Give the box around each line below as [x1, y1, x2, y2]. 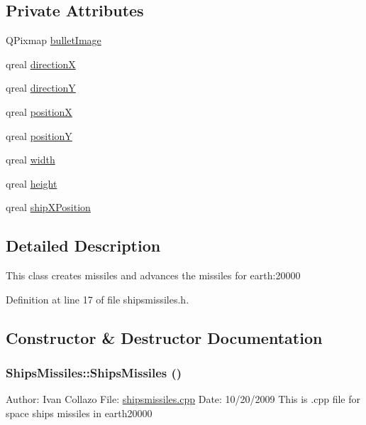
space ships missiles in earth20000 [6, 405, 152, 420]
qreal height [6, 176, 57, 190]
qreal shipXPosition [6, 200, 91, 215]
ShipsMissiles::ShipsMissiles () [6, 364, 182, 382]
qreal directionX [6, 56, 76, 71]
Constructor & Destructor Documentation [6, 326, 323, 348]
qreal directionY [6, 80, 76, 95]
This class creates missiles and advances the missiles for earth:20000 [6, 268, 301, 283]
